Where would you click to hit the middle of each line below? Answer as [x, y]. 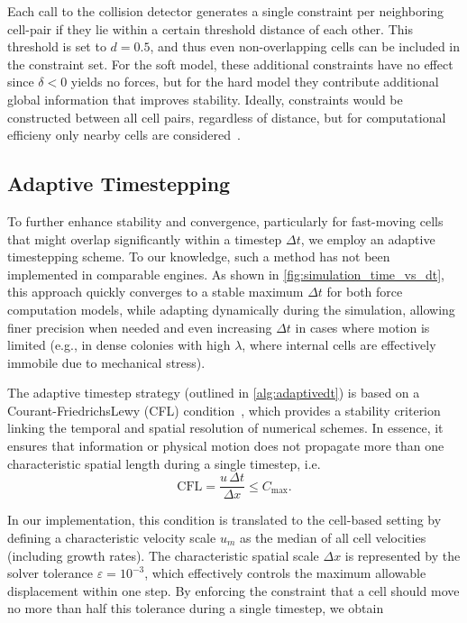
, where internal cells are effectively [339, 345]
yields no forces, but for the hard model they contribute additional [255, 82]
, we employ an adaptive [368, 238]
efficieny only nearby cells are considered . [124, 135]
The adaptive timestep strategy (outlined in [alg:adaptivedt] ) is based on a [214, 393]
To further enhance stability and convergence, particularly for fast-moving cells [225, 220]
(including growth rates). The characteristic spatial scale [163, 555]
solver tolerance [50, 573]
